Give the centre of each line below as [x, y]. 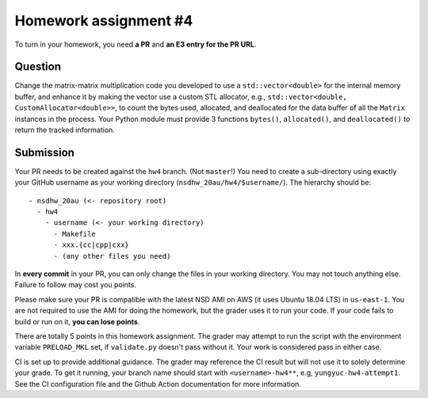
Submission [45, 152]
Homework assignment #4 [104, 21]
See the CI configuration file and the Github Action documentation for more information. [158, 384]
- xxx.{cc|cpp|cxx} [92, 245]
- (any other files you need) [112, 256]
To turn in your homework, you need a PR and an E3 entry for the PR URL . [136, 44]
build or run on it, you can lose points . [77, 321]
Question [38, 67]
